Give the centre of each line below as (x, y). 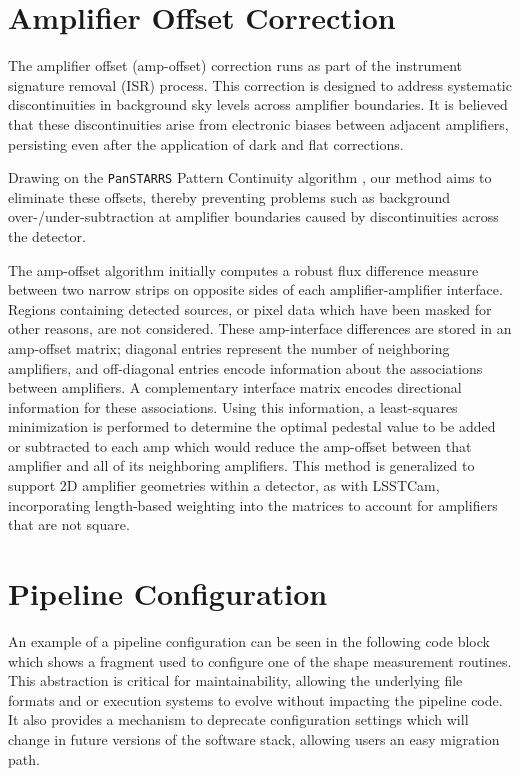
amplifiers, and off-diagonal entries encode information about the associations (245, 367)
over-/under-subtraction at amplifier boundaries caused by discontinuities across (253, 216)
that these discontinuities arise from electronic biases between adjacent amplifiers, (258, 123)
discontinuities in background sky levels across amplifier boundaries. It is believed (258, 104)
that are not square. (69, 524)
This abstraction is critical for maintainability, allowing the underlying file (235, 680)
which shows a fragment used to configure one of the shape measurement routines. (260, 660)
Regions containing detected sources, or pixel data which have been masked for (250, 308)
